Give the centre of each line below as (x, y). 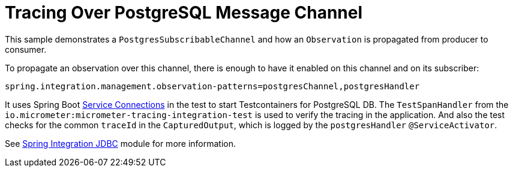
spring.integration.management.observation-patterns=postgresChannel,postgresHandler (212, 86)
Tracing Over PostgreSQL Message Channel (184, 13)
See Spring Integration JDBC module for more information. (121, 143)
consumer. (26, 49)
